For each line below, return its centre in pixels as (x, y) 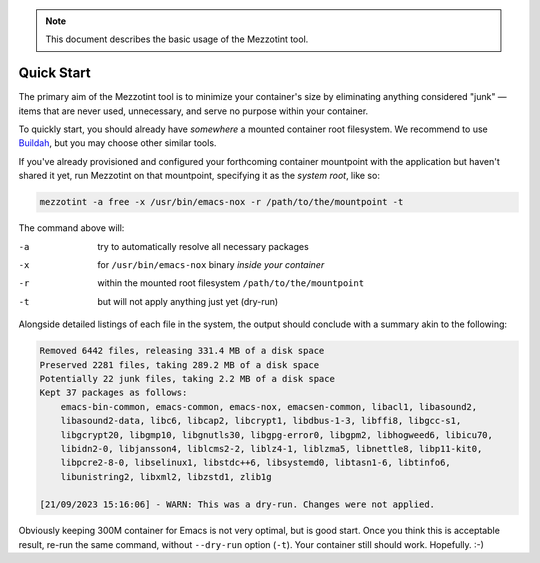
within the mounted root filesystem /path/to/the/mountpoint (231, 283)
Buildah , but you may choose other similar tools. (117, 143)
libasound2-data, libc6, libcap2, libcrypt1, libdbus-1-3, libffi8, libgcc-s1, (261, 421)
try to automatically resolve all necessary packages (203, 246)
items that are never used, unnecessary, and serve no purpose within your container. (193, 111)
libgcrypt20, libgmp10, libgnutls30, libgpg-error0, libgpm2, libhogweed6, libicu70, (277, 434)
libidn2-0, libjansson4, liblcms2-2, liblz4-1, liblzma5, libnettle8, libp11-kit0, (271, 448)
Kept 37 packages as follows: (113, 393)
